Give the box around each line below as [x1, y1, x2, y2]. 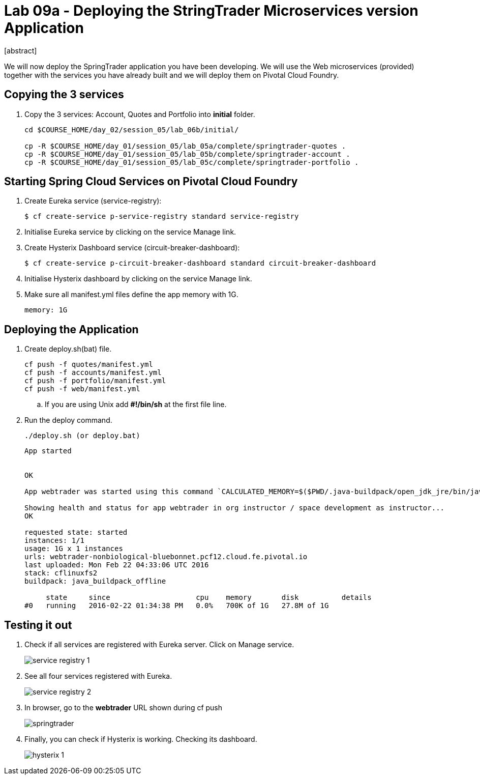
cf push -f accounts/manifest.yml [24, 368, 162, 377]
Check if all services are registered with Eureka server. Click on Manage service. [24, 640, 294, 649]
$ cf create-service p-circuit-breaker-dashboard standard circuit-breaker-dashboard [24, 259, 376, 268]
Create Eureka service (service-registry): [24, 196, 162, 206]
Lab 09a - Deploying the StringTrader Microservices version [4, 2, 418, 19]
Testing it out [4, 618, 72, 631]
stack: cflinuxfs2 [24, 569, 98, 578]
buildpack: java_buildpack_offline [24, 577, 166, 586]
